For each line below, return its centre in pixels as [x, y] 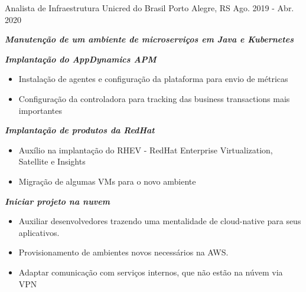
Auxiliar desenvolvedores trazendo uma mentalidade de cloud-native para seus [160, 221]
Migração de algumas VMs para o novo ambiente [107, 181]
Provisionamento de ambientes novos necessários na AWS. [123, 252]
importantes [40, 110]
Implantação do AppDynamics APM [81, 59]
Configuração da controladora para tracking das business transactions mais [154, 98]
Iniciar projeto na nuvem [57, 201]
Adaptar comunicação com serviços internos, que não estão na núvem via [151, 272]
